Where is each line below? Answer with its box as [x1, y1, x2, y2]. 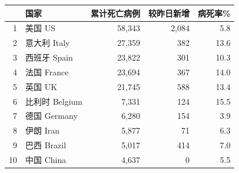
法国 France [25, 65, 69, 78]
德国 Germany [25, 109, 78, 122]
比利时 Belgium [25, 95, 83, 107]
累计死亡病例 [91, 6, 141, 19]
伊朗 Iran [25, 124, 59, 137]
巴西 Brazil [25, 139, 67, 151]
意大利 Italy [25, 36, 70, 49]
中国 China [25, 153, 67, 165]
